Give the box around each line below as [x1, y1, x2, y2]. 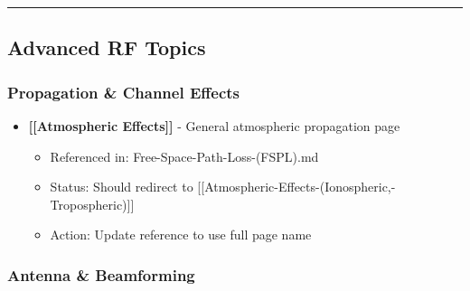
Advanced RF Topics [7, 33, 206, 61]
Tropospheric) [50, 194, 127, 213]
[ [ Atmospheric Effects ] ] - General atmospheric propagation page [28, 117, 400, 135]
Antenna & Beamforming [7, 263, 195, 286]
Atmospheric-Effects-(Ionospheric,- [204, 177, 396, 196]
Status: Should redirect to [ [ [50, 177, 205, 196]
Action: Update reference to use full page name [50, 225, 312, 244]
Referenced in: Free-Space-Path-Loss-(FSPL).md [50, 146, 319, 165]
